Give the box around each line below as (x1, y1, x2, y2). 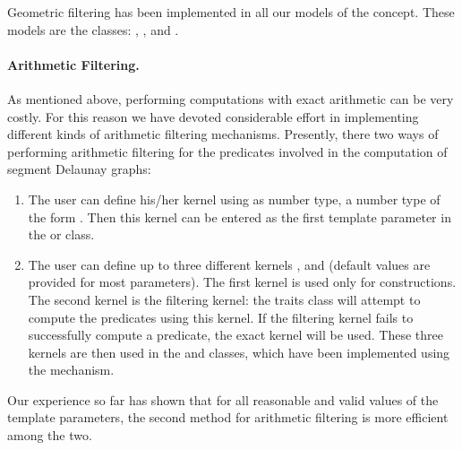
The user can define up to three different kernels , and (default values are (28, 255, 431, 273)
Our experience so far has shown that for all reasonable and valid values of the (7, 390, 439, 409)
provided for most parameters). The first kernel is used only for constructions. (28, 273, 457, 291)
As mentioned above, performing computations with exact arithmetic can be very (7, 89, 454, 108)
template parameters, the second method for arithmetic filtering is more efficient (7, 408, 449, 427)
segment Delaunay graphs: (7, 160, 151, 178)
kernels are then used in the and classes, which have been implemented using (28, 342, 450, 361)
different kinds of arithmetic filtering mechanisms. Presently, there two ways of (7, 125, 439, 143)
